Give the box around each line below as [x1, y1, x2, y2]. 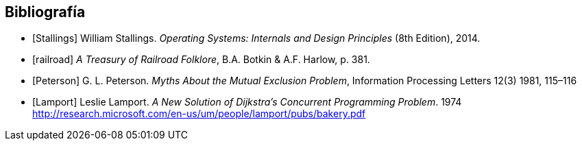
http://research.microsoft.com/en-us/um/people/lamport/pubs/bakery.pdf [32, 108, 366, 120]
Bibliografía [5, 3, 86, 21]
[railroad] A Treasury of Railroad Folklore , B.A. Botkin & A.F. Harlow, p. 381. [32, 53, 370, 66]
